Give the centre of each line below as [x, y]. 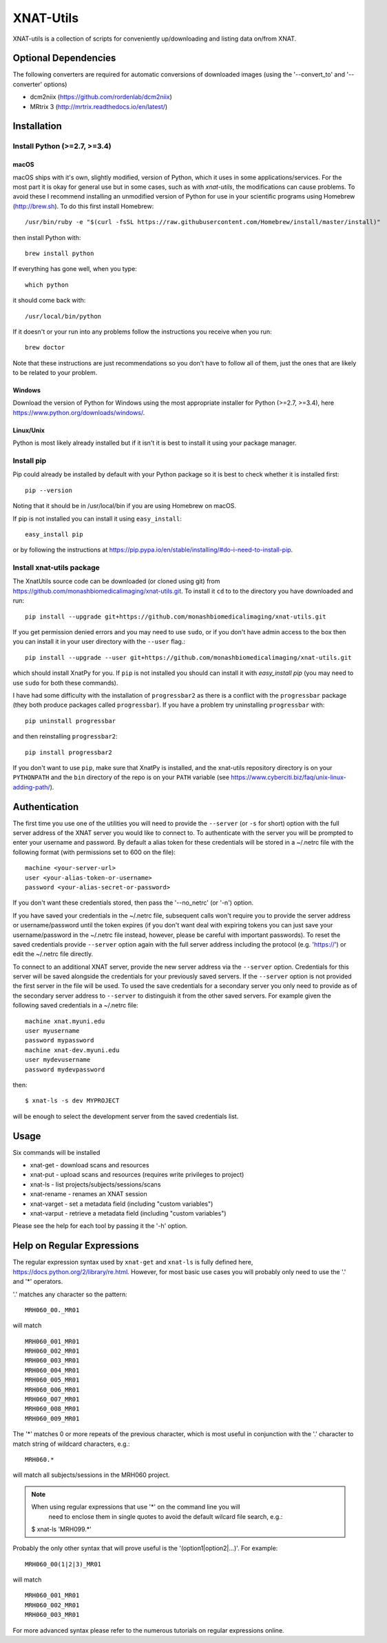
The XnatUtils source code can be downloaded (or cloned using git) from [116, 581]
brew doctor [45, 347]
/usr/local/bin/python [63, 316]
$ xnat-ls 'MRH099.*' [62, 1529]
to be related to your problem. [55, 373]
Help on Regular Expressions [76, 1246]
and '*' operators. [38, 1282]
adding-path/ [32, 787]
